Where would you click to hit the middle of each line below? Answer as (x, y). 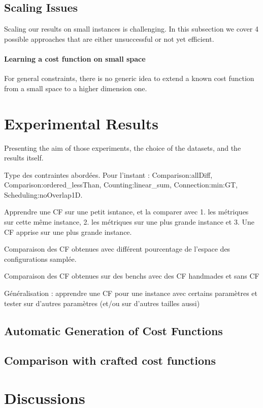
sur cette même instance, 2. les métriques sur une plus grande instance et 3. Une (129, 222)
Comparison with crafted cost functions (110, 360)
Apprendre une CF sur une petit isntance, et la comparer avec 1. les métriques (126, 212)
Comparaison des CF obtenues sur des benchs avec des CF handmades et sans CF (132, 276)
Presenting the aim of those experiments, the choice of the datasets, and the (123, 147)
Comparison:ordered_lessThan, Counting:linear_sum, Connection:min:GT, (121, 185)
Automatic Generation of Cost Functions (113, 330)
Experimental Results (81, 123)
